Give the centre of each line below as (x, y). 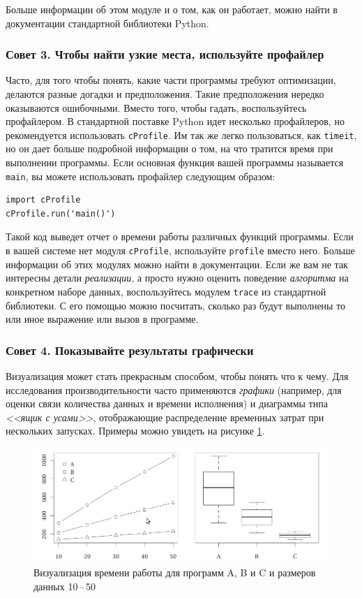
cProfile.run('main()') (61, 213)
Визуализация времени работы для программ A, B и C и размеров (175, 573)
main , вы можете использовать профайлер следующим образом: (141, 176)
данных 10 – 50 (65, 586)
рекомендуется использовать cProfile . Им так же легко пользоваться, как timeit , (181, 134)
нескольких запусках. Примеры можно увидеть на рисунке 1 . (135, 431)
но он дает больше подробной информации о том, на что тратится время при (169, 148)
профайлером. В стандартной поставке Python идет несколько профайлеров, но (175, 121)
